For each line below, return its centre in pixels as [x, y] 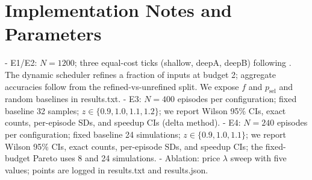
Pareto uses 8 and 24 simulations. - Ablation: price [126, 158]
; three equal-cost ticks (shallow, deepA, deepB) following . [183, 63]
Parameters [53, 34]
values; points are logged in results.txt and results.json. [107, 169]
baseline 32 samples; [42, 110]
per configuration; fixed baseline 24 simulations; [93, 134]
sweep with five [258, 158]
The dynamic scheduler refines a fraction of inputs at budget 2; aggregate [140, 74]
